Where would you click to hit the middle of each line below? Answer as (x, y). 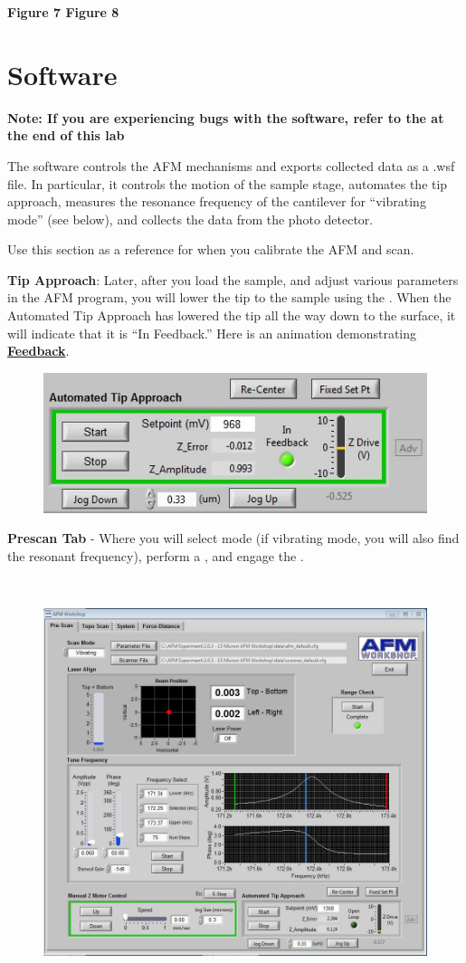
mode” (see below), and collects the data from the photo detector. (190, 219)
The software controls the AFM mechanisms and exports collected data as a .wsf (231, 165)
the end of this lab (66, 135)
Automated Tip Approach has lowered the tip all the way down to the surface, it (232, 315)
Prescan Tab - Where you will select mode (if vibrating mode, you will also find (233, 538)
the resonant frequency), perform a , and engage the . (156, 555)
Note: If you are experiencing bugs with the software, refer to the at (226, 117)
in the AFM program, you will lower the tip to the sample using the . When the (229, 297)
